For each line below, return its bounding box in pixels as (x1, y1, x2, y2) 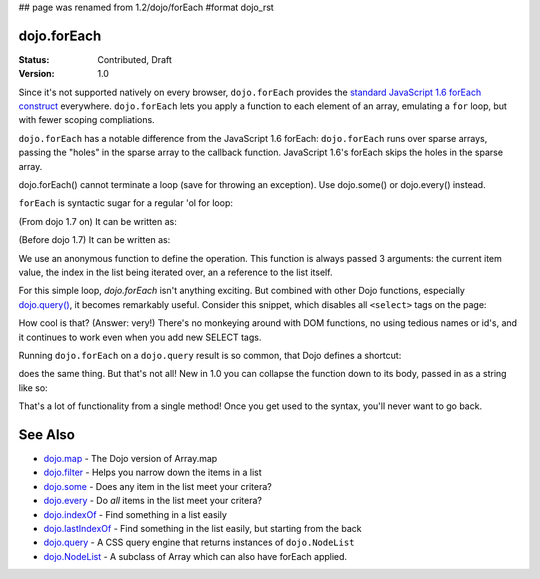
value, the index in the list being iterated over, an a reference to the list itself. (18, 266, 333, 278)
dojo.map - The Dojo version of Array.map (43, 453, 218, 465)
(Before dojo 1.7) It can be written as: (18, 234, 171, 246)
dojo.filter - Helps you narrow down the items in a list (43, 466, 262, 479)
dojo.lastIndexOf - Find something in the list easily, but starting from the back (43, 522, 362, 534)
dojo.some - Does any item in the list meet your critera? (43, 480, 272, 492)
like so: (18, 381, 49, 394)
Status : (18, 53, 50, 65)
